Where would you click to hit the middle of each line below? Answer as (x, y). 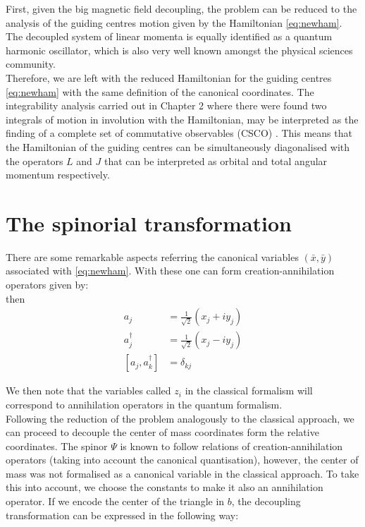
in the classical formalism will (249, 390)
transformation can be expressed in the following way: (122, 515)
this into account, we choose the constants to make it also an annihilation (165, 487)
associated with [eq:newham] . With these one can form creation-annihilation (170, 271)
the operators (35, 160)
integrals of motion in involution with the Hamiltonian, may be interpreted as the (182, 119)
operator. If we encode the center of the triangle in (115, 501)
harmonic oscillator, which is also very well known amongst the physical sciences (179, 50)
